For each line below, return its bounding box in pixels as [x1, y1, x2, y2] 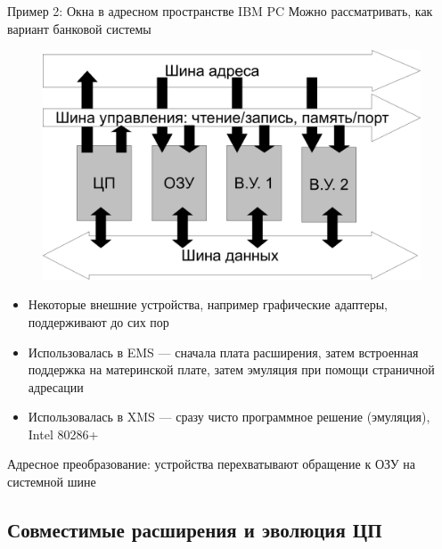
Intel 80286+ [28, 424, 99, 443]
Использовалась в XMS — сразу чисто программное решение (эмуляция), [28, 407, 430, 426]
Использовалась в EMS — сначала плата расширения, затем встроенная [28, 342, 419, 361]
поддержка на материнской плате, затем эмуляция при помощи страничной [28, 360, 435, 379]
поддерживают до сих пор [28, 312, 169, 331]
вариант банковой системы [7, 19, 151, 37]
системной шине [7, 472, 96, 491]
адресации [28, 377, 84, 396]
